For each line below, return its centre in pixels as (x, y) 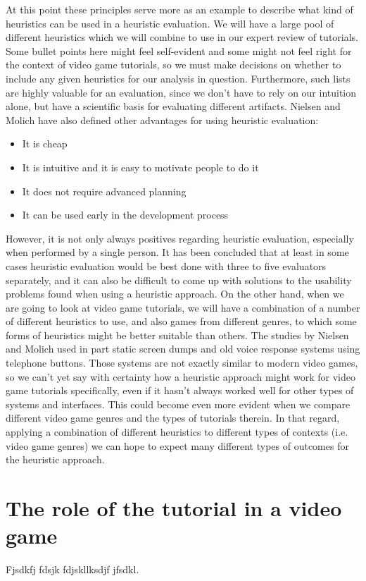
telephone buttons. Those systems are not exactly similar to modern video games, (182, 363)
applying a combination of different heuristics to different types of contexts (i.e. (177, 432)
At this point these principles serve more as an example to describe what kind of (179, 9)
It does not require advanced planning (104, 191)
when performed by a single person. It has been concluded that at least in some (177, 252)
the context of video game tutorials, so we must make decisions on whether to (173, 65)
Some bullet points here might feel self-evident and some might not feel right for (179, 50)
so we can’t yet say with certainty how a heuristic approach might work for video (181, 376)
